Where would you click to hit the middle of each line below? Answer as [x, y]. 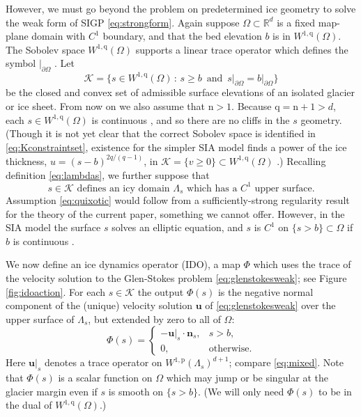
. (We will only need [241, 391]
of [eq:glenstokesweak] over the [270, 305]
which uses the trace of [302, 264]
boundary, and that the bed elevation [182, 36]
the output [161, 291]
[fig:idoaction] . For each [55, 291]
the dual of [29, 405]
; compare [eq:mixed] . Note [286, 362]
